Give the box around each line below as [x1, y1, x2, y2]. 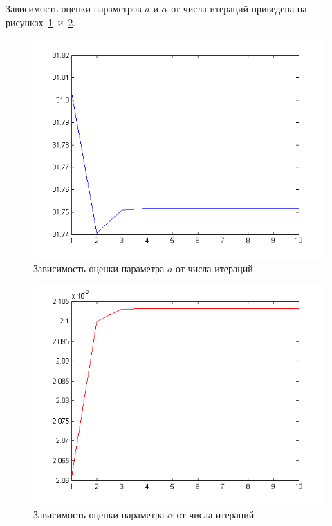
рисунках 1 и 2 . [6, 15, 76, 29]
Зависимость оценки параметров [6, 1, 142, 15]
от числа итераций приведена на [171, 1, 307, 15]
